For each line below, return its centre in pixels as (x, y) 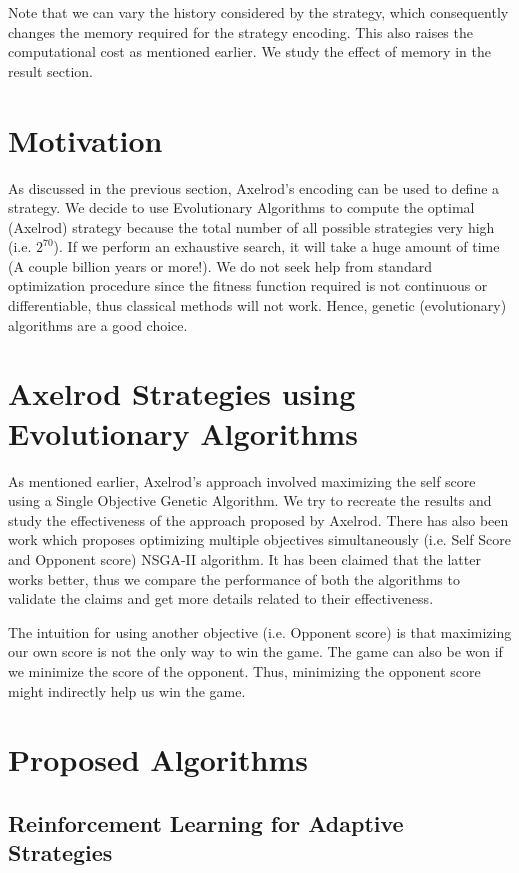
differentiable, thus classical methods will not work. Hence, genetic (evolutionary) (257, 305)
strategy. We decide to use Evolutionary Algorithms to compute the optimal (241, 207)
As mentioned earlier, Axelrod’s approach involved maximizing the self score (242, 480)
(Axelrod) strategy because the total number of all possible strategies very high (251, 226)
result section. (50, 70)
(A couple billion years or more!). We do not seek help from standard (220, 265)
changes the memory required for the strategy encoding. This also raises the (240, 31)
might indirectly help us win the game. (127, 690)
